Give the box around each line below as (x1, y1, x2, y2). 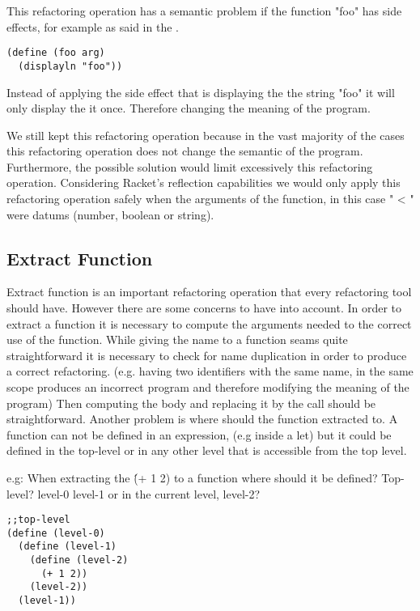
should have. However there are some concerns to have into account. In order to (6, 299, 402, 316)
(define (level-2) (29, 554, 129, 566)
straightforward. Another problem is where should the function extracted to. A (6, 410, 398, 427)
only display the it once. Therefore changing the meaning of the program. (6, 100, 371, 117)
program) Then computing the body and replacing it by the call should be (6, 394, 376, 411)
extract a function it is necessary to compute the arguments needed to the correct (6, 315, 412, 332)
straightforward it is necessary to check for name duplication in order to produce (6, 346, 407, 363)
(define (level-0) (6, 527, 105, 539)
